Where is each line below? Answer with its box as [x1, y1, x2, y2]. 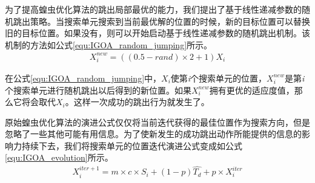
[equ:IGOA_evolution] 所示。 [5, 151, 113, 164]
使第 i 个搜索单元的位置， [170, 71, 267, 84]
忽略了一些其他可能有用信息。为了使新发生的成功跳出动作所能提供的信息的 [5, 127, 302, 140]
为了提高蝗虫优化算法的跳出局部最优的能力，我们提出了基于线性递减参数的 [5, 3, 302, 15]
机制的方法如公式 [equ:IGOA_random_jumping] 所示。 [5, 38, 213, 51]
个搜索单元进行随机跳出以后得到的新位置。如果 [5, 83, 191, 96]
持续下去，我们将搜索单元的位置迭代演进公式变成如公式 [21, 139, 242, 152]
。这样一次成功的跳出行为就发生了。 [65, 95, 210, 108]
